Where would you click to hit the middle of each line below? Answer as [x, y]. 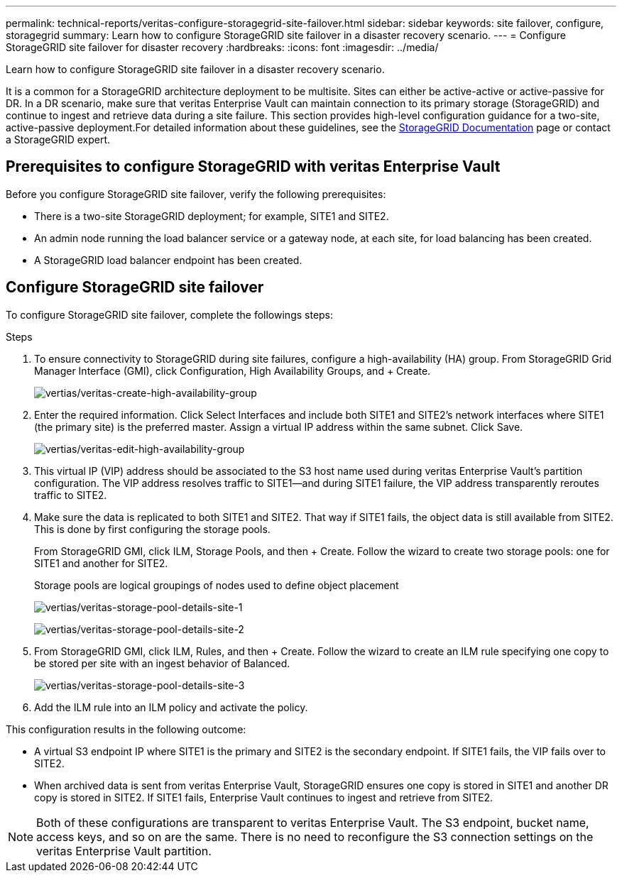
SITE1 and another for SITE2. [101, 563]
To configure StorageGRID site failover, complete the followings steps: [170, 314]
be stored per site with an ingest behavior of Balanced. [162, 663]
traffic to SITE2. [71, 495]
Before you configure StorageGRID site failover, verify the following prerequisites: [196, 194]
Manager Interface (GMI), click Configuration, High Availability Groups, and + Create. [233, 371]
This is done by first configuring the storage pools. [152, 529]
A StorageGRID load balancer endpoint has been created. [168, 260]
